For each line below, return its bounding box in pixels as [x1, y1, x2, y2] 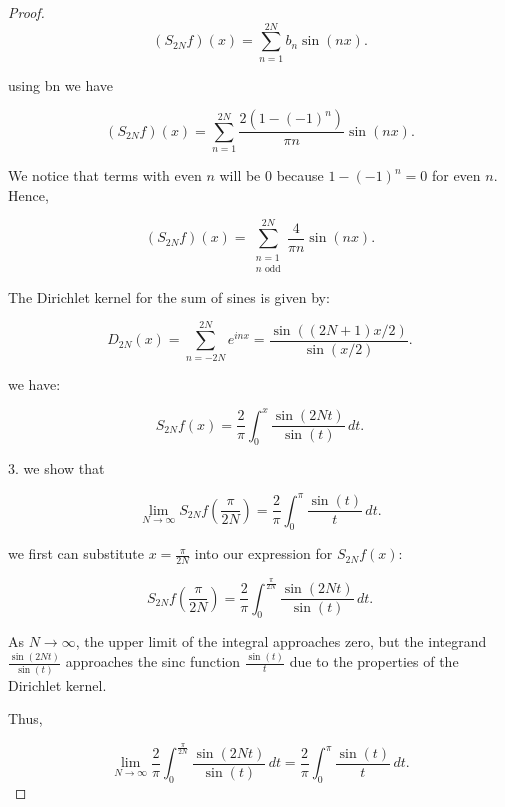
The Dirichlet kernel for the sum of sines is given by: [8, 286, 330, 307]
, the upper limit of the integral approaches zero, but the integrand [75, 631, 487, 652]
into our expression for [194, 543, 333, 564]
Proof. [8, 2, 45, 22]
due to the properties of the [289, 651, 459, 672]
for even [431, 165, 481, 186]
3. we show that [8, 458, 105, 479]
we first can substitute [8, 543, 144, 564]
